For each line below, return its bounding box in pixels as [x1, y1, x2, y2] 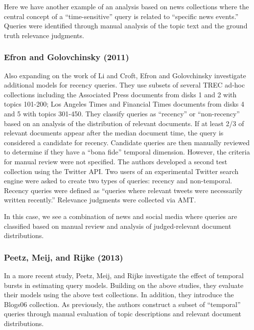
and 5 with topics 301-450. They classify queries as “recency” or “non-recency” [4, 108, 240, 118]
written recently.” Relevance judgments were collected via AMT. [4, 195, 196, 205]
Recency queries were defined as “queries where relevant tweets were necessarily [4, 185, 243, 195]
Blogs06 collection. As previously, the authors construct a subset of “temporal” [4, 299, 241, 309]
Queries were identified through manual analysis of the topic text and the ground [4, 21, 248, 31]
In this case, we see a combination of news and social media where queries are [4, 211, 237, 221]
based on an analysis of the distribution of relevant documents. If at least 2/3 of [4, 118, 244, 128]
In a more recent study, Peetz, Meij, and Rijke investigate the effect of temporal [4, 270, 244, 280]
